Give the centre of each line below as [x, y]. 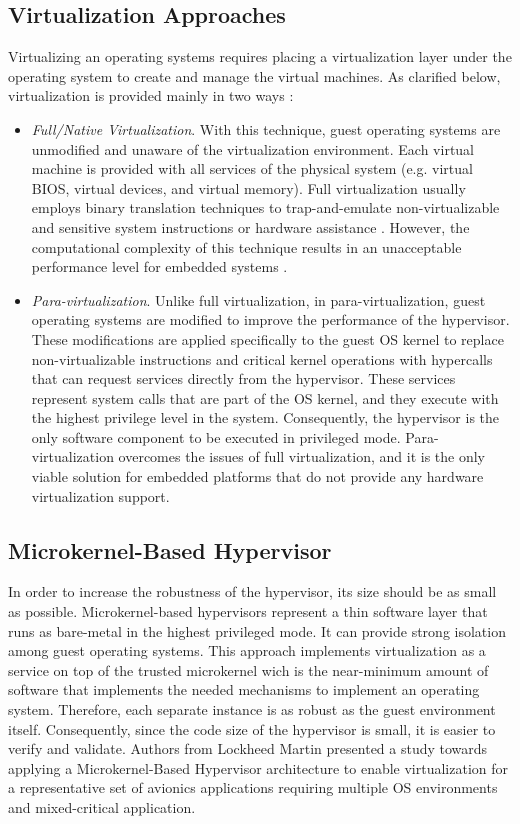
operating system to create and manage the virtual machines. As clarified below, [254, 75]
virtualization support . [100, 495]
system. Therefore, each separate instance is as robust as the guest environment [252, 709]
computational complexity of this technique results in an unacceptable [246, 246]
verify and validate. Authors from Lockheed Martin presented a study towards [248, 748]
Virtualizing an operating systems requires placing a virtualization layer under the [260, 56]
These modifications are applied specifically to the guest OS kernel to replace [267, 338]
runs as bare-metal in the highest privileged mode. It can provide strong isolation [257, 630]
